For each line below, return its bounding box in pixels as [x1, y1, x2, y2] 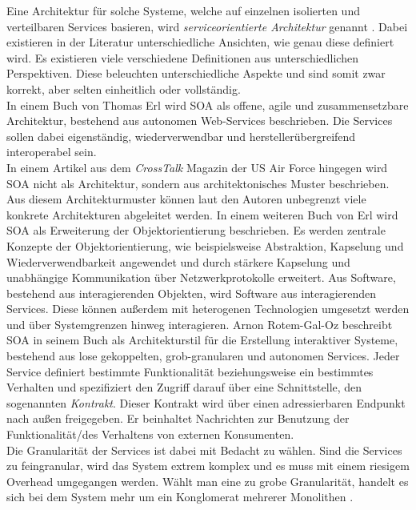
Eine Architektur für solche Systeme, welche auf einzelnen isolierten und [6, 2, 360, 18]
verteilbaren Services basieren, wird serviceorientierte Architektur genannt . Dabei [6, 18, 408, 34]
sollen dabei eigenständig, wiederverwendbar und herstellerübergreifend [6, 127, 356, 144]
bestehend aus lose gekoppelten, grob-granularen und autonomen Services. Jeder [6, 347, 400, 364]
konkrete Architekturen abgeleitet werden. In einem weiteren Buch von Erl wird [6, 206, 398, 223]
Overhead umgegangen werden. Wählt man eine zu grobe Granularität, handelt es [6, 472, 409, 489]
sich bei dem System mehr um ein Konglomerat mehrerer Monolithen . [6, 488, 354, 505]
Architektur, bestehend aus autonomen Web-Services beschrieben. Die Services [6, 112, 393, 129]
